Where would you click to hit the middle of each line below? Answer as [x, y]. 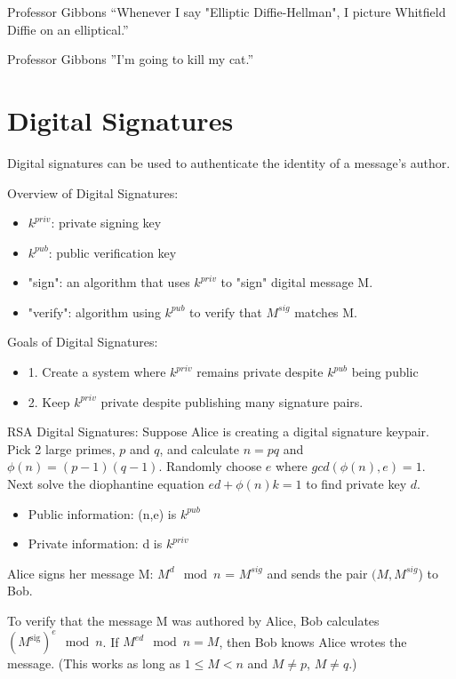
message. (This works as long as [94, 663]
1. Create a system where [97, 372]
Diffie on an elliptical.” [68, 29]
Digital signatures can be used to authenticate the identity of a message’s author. [229, 162]
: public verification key [112, 252]
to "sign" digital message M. [297, 282]
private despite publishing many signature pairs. [232, 401]
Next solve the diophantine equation [106, 484]
